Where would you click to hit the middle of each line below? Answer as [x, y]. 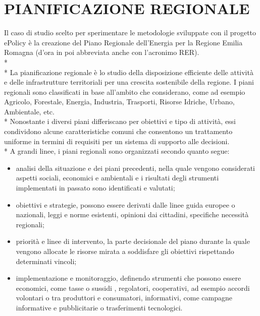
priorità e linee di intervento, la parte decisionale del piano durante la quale [133, 241]
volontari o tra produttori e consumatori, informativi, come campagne [124, 298]
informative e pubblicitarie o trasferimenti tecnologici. [99, 307]
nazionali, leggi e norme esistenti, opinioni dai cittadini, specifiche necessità [132, 214]
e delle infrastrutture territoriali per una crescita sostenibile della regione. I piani [129, 82]
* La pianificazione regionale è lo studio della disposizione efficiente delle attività [129, 72]
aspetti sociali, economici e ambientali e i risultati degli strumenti [117, 178]
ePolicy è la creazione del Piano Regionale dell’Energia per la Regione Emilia [123, 42]
